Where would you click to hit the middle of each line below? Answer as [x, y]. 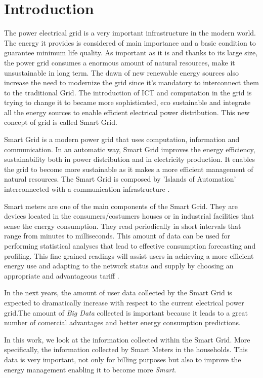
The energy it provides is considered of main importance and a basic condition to [130, 42]
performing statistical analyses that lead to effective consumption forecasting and [130, 246]
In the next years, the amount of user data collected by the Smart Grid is [118, 293]
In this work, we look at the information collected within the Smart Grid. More [127, 339]
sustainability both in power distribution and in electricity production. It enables [129, 159]
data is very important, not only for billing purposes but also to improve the [123, 359]
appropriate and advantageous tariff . [62, 275]
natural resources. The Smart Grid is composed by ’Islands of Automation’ [120, 179]
